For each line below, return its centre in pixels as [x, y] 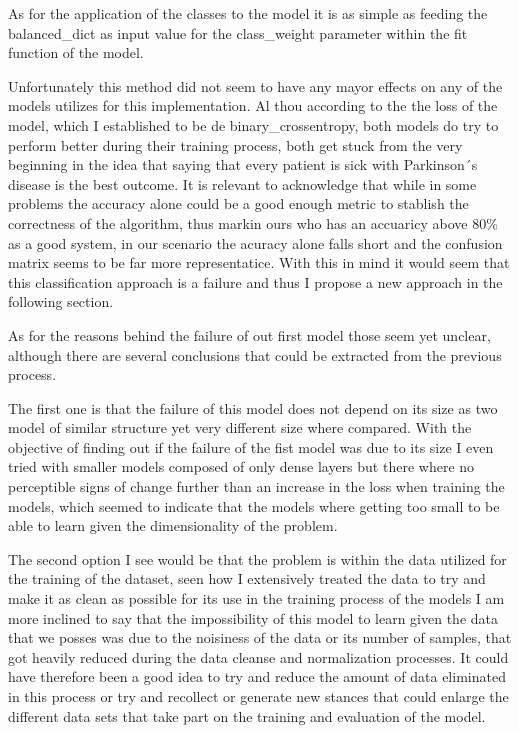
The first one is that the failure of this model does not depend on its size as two [253, 407]
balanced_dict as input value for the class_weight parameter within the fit [238, 32]
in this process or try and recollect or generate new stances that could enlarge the [258, 696]
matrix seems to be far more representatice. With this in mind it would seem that [259, 262]
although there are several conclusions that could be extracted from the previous [255, 354]
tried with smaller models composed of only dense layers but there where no [241, 466]
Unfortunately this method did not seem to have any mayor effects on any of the [255, 85]
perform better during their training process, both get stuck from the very [235, 144]
